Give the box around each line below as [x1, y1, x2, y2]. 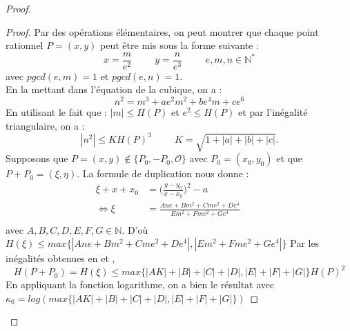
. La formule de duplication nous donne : [77, 166, 249, 181]
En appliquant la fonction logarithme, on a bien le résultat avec [6, 277, 275, 292]
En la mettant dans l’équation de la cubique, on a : [6, 82, 222, 97]
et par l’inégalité [238, 105, 308, 119]
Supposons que [6, 151, 68, 165]
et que [276, 151, 303, 165]
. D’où [121, 222, 148, 237]
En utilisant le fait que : [6, 105, 107, 119]
